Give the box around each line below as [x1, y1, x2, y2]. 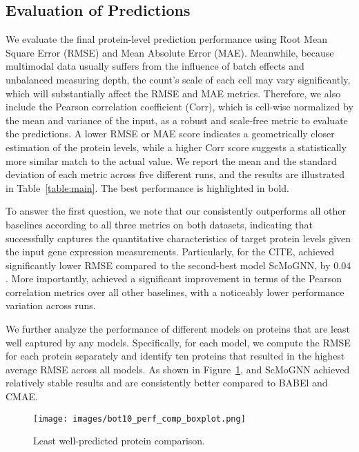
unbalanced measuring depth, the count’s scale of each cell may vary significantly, [6, 72, 351, 86]
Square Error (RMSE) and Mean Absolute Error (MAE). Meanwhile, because [6, 45, 334, 59]
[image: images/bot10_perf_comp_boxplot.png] [33, 413, 246, 424]
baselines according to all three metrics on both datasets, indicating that [6, 217, 313, 231]
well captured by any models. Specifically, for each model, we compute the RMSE [6, 335, 351, 349]
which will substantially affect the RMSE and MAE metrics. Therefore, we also [6, 86, 341, 100]
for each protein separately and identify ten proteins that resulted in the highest [6, 348, 345, 363]
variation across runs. [6, 298, 96, 313]
